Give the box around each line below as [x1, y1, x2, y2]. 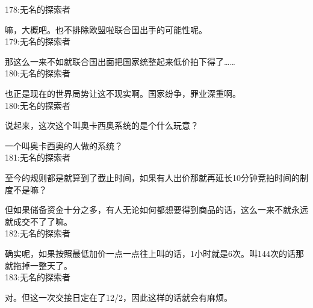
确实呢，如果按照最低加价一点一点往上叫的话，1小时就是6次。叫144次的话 [5, 247, 296, 259]
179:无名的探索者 [5, 35, 70, 48]
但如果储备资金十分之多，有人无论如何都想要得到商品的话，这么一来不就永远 [5, 203, 308, 216]
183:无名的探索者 [5, 271, 70, 283]
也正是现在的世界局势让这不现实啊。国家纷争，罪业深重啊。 [5, 87, 241, 99]
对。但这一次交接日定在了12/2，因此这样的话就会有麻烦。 [5, 291, 232, 303]
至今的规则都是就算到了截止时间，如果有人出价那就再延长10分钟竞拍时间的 [5, 171, 300, 183]
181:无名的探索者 [5, 151, 70, 164]
